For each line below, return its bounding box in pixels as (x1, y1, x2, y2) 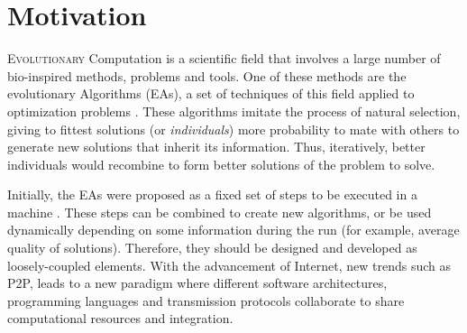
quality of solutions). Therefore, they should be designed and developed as (7, 238, 417, 257)
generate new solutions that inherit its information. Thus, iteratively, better (7, 137, 426, 156)
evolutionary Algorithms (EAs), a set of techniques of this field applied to (7, 84, 415, 103)
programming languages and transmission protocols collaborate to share (7, 291, 405, 310)
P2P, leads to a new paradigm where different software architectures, (7, 273, 388, 292)
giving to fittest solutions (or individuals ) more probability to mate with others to (7, 119, 460, 138)
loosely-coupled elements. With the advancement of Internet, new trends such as (7, 255, 451, 274)
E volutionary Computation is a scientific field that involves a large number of (7, 49, 441, 68)
